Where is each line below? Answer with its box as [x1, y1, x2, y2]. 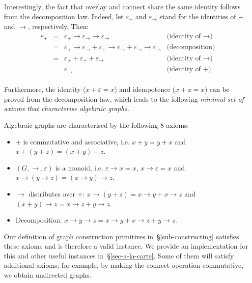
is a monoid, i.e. [55, 162, 103, 172]
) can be [204, 84, 229, 94]
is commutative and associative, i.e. [23, 136, 130, 146]
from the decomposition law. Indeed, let [4, 11, 124, 21]
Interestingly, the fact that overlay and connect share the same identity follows [4, 1, 241, 11]
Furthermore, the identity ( [4, 84, 86, 94]
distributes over [28, 188, 75, 198]
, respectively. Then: [28, 21, 89, 31]
